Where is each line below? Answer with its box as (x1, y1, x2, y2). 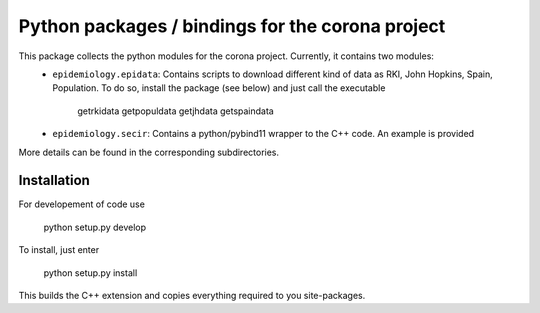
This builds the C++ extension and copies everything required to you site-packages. (18, 289, 366, 301)
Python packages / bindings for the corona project (18, 15, 446, 37)
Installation (18, 172, 90, 189)
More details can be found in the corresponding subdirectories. (18, 146, 280, 158)
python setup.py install (43, 266, 138, 279)
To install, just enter (18, 244, 100, 256)
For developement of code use (18, 198, 145, 210)
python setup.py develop (43, 221, 147, 233)
